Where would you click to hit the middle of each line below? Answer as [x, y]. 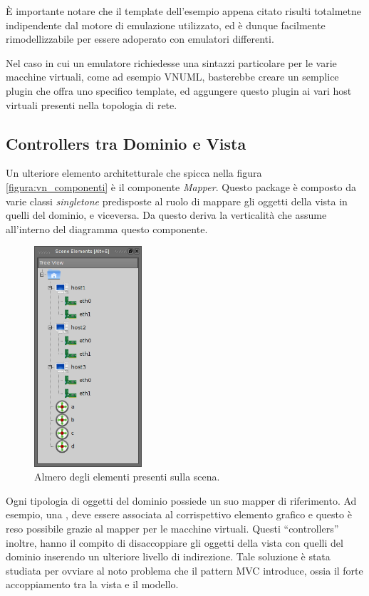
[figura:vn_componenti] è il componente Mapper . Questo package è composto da [181, 186]
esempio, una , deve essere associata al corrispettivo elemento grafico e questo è [179, 514]
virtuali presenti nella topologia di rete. [92, 104]
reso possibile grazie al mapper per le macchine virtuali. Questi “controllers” [172, 528]
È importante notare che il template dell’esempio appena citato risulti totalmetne [184, 11]
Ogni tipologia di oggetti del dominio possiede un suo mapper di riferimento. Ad [181, 500]
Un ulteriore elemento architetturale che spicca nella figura [134, 173]
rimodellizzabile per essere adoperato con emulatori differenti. [140, 39]
